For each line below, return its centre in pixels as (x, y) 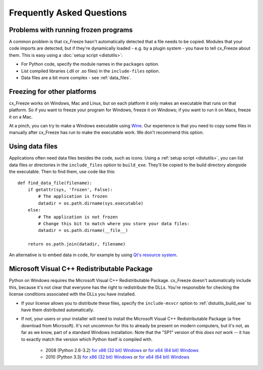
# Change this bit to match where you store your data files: (114, 223)
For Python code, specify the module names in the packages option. (90, 64)
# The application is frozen (73, 196)
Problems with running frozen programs (71, 30)
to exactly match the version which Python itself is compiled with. (87, 339)
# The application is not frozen (78, 217)
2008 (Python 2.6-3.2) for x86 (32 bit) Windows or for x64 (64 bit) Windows (122, 350)
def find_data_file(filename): (55, 183)
